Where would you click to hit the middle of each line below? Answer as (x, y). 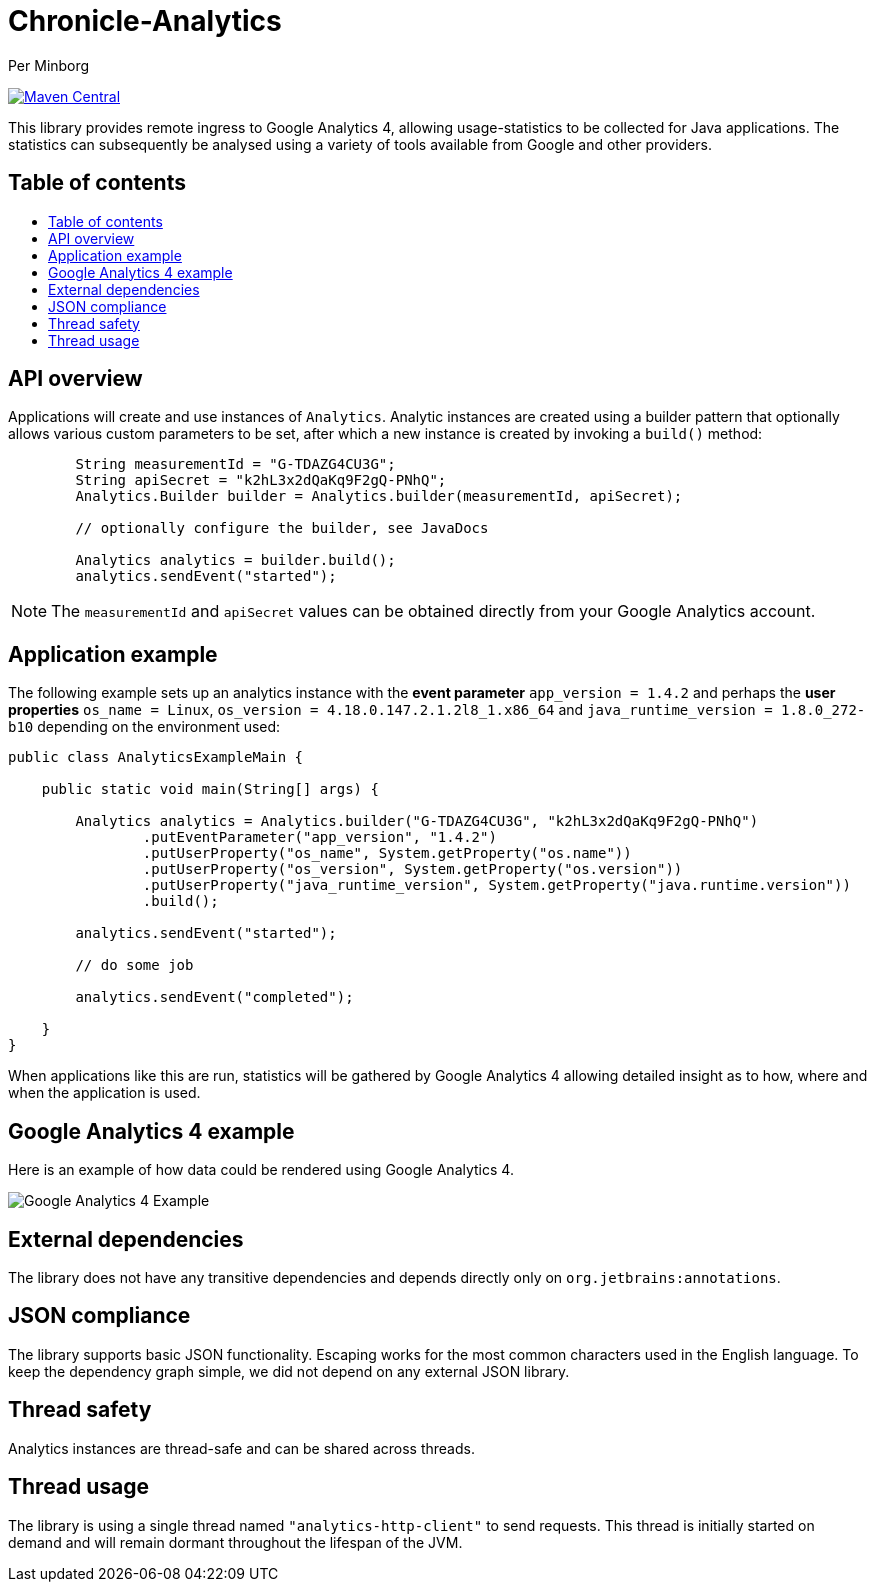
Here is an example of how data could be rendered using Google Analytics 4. (261, 1170)
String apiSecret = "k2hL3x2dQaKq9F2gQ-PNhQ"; (261, 480)
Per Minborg (49, 65)
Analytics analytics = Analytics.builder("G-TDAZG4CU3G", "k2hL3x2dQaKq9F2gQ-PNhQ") (417, 821)
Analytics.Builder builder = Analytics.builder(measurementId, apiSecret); (379, 496)
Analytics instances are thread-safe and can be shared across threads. (241, 1448)
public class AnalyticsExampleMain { (156, 757)
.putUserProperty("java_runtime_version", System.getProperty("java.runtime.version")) (496, 885)
